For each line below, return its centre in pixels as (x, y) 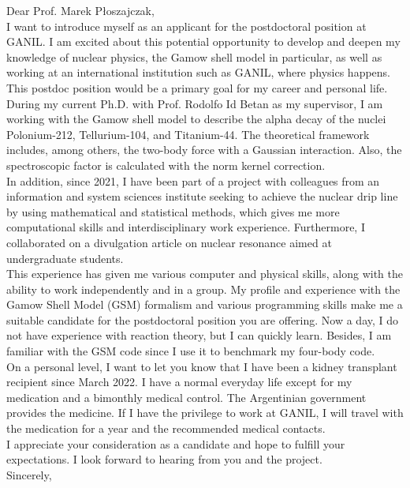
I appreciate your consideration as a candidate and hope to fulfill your (176, 443)
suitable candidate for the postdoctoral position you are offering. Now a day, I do (203, 319)
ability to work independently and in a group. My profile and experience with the (203, 289)
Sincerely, (29, 474)
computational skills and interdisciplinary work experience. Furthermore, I (186, 227)
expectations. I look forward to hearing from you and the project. (164, 459)
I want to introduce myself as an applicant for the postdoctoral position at (186, 26)
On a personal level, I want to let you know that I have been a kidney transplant (202, 366)
